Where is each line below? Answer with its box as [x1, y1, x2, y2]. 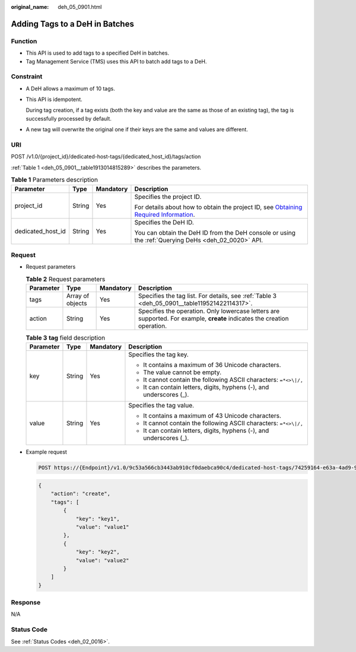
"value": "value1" [75, 523, 130, 530]
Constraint [11, 72, 43, 81]
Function [11, 37, 37, 45]
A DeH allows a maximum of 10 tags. [26, 85, 115, 92]
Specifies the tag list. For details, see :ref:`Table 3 [138, 292, 277, 300]
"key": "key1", [75, 515, 120, 522]
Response [11, 599, 41, 607]
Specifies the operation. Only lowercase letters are [138, 307, 280, 315]
